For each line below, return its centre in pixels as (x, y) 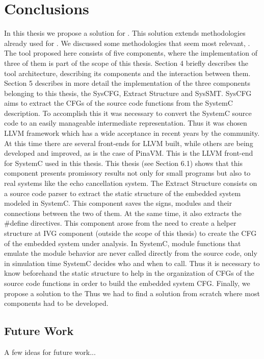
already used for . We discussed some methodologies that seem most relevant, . (127, 43)
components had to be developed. (56, 303)
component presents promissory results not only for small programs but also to (127, 173)
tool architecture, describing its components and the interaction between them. (127, 73)
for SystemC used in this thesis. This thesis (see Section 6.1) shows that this (123, 163)
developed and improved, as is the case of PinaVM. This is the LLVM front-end (129, 153)
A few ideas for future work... (50, 352)
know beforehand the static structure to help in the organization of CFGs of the (129, 273)
